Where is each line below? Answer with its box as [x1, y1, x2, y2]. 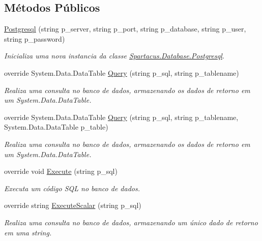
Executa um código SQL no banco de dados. [4, 183, 140, 193]
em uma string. [4, 227, 52, 237]
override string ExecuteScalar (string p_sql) [4, 200, 141, 210]
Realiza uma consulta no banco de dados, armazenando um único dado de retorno [4, 217, 258, 227]
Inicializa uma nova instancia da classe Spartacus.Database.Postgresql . [4, 50, 225, 61]
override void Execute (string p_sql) [4, 166, 118, 176]
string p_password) [4, 33, 65, 44]
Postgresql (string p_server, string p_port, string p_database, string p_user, [4, 23, 246, 34]
